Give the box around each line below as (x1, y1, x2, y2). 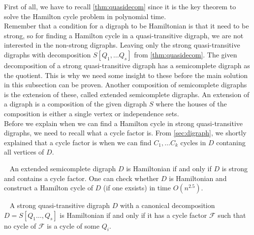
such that (218, 209, 246, 220)
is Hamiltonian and (169, 173, 227, 183)
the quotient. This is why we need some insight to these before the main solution (4, 70, 248, 80)
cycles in (180, 137, 206, 147)
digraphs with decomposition (4, 49, 91, 59)
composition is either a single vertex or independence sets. (4, 108, 179, 118)
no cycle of (4, 220, 36, 231)
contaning (216, 137, 246, 147)
